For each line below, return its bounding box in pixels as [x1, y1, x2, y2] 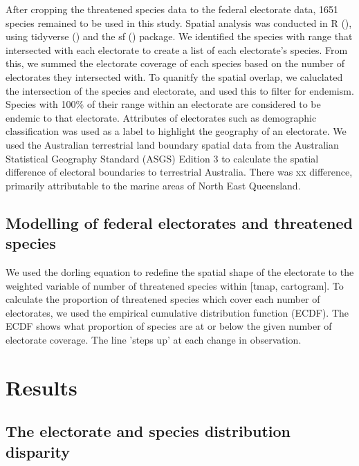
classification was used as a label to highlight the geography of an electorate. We [6, 124, 347, 138]
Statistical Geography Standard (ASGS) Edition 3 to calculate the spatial [6, 151, 319, 165]
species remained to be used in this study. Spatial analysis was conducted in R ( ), [6, 15, 352, 30]
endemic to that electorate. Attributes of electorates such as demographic [6, 110, 317, 124]
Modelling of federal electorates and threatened [6, 212, 353, 233]
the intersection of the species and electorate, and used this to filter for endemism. [6, 83, 354, 97]
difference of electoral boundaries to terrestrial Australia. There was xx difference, [6, 165, 353, 179]
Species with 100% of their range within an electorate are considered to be [6, 97, 321, 111]
